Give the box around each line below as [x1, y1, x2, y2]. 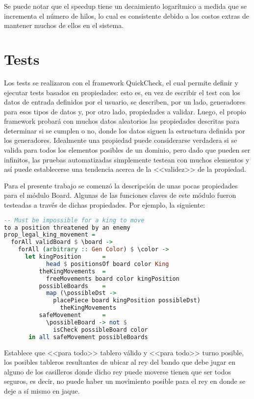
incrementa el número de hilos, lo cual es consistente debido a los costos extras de [4, 10, 249, 21]
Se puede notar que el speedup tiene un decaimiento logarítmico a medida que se [4, 1, 247, 11]
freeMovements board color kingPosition [46, 275, 179, 282]
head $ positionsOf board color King [46, 260, 169, 267]
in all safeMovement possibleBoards [28, 333, 148, 341]
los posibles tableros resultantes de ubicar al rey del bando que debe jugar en [4, 357, 235, 367]
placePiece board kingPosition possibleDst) [53, 297, 201, 304]
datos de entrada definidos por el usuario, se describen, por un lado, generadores [4, 97, 246, 107]
